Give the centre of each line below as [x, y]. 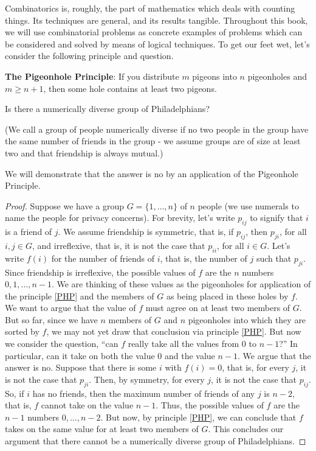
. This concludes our [246, 429]
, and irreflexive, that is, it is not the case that [118, 245]
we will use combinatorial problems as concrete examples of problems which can [154, 32]
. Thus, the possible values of [210, 405]
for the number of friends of [103, 258]
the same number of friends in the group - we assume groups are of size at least [153, 141]
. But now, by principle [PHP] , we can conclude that [198, 417]
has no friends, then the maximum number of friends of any [144, 393]
